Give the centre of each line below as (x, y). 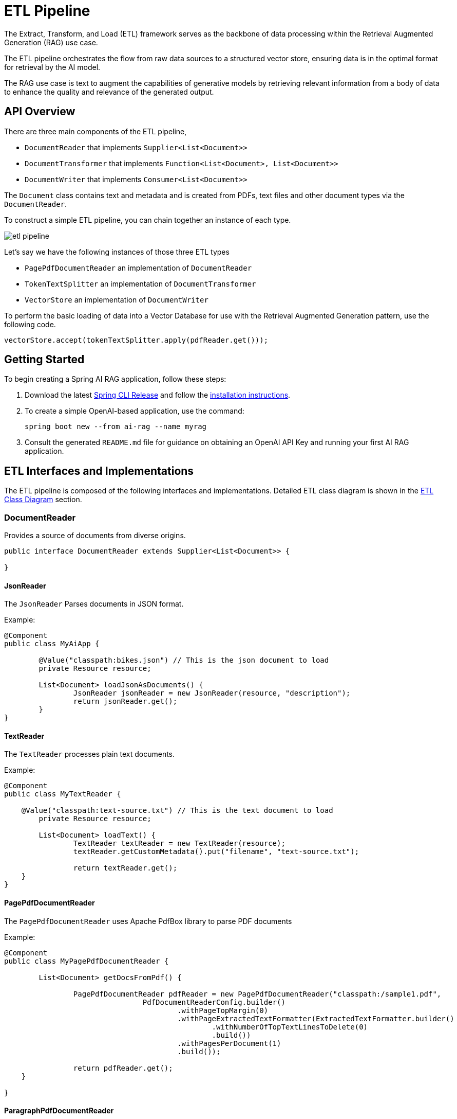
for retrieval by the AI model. (52, 67)
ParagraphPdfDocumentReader (59, 1111)
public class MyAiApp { (52, 644)
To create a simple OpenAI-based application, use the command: (135, 411)
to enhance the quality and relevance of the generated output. (109, 92)
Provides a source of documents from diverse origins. (95, 536)
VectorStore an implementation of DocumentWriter (117, 299)
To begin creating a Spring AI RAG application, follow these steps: (115, 379)
